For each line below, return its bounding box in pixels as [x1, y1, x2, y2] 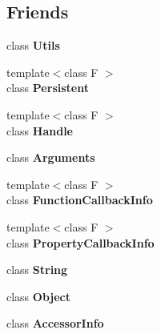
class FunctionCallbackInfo [6, 191, 153, 208]
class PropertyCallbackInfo [6, 234, 155, 251]
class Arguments [6, 149, 95, 166]
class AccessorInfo [6, 315, 104, 332]
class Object [6, 288, 71, 304]
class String [6, 261, 68, 278]
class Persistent [6, 79, 89, 96]
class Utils [6, 37, 60, 54]
